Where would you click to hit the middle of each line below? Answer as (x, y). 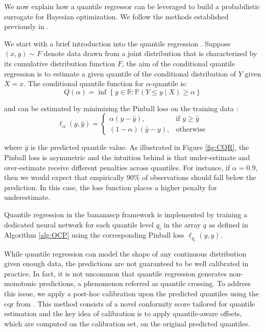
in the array (182, 224)
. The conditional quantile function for (84, 83)
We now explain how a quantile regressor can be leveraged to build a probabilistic (132, 6)
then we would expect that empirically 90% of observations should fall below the (130, 177)
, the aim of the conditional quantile (178, 63)
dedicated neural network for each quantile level (79, 224)
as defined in (228, 224)
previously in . (27, 26)
